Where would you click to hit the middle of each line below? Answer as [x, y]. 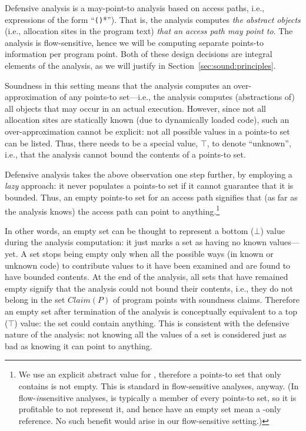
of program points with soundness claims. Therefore [206, 300]
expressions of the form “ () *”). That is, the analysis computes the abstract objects [153, 19]
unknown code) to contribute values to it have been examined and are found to [148, 265]
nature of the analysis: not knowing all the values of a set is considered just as [146, 334]
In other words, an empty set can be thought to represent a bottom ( [129, 230]
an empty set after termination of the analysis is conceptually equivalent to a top [151, 311]
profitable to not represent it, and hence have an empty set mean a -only [150, 409]
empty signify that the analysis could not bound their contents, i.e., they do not [149, 288]
